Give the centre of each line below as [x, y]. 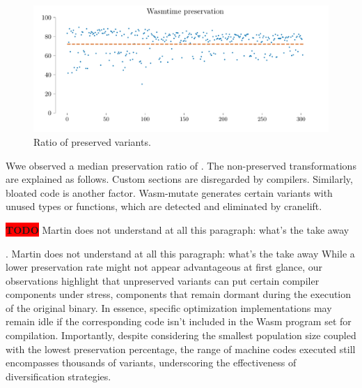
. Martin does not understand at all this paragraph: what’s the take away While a [180, 253]
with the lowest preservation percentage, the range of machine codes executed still [181, 349]
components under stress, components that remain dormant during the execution [179, 294]
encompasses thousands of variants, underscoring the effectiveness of [151, 363]
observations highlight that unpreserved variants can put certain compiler [163, 280]
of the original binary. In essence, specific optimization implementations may [169, 307]
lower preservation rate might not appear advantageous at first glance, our [164, 267]
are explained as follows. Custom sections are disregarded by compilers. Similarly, [179, 179]
